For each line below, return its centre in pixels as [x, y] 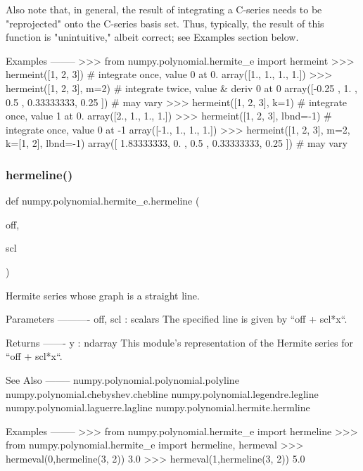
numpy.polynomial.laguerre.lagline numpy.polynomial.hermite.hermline [158, 407]
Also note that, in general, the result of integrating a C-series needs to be [164, 9]
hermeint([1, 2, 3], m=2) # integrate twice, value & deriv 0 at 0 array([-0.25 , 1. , [181, 88]
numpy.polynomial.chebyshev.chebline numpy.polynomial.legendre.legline [162, 393]
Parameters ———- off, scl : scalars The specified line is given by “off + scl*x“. [177, 319]
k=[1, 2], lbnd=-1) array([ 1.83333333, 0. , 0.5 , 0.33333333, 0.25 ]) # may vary [177, 143]
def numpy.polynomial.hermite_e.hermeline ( [103, 201]
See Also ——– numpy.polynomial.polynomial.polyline [122, 379]
